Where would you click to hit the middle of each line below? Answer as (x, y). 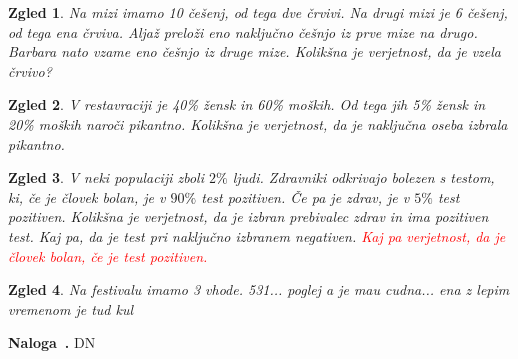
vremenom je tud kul (71, 308)
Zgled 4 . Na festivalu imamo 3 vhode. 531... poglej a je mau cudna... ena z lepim (259, 289)
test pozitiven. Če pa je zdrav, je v (305, 196)
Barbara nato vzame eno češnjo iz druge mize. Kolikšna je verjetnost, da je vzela (254, 51)
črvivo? (30, 70)
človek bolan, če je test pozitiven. (108, 255)
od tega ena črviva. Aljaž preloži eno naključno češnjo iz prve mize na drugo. (243, 31)
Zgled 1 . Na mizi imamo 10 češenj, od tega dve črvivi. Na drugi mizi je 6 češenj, (258, 12)
